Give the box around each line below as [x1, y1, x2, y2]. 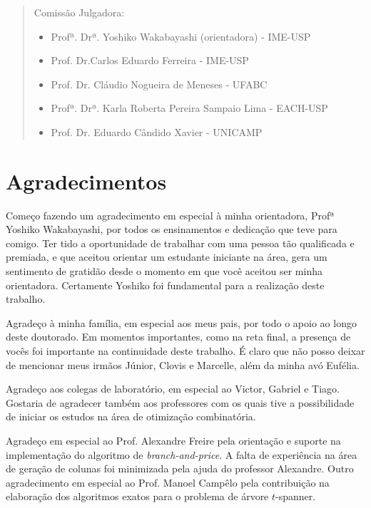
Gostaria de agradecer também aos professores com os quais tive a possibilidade [6, 395, 355, 410]
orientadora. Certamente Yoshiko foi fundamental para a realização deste [6, 277, 325, 292]
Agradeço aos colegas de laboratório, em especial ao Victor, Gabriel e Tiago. [6, 381, 340, 396]
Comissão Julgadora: [34, 5, 125, 19]
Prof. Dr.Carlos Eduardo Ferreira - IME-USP [51, 53, 249, 68]
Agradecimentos [6, 166, 167, 195]
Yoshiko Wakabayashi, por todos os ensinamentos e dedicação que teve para [6, 222, 337, 237]
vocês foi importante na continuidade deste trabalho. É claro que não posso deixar [6, 343, 365, 358]
